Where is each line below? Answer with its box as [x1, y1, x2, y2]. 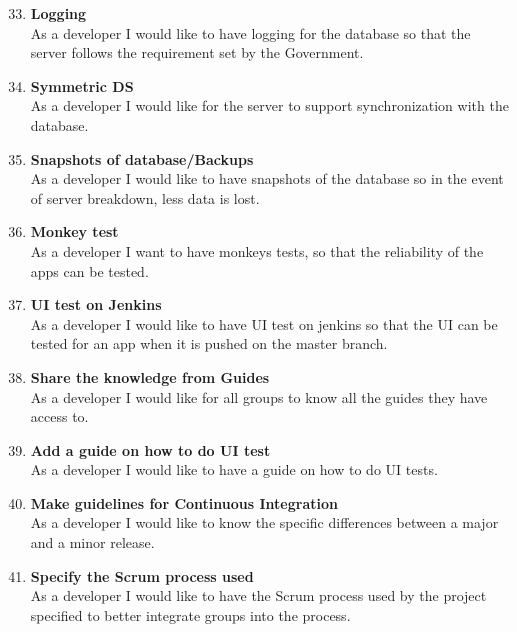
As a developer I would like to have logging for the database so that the [30, 22, 471, 43]
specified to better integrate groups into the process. [30, 604, 351, 625]
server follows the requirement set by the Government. [30, 42, 364, 63]
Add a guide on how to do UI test [30, 439, 271, 460]
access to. [30, 406, 89, 427]
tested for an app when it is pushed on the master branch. [30, 333, 388, 354]
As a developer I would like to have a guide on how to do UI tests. [30, 459, 438, 480]
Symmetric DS [30, 75, 134, 96]
